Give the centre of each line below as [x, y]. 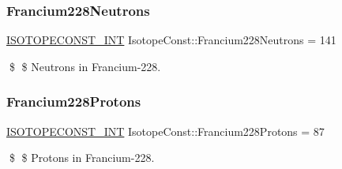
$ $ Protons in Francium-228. [82, 158]
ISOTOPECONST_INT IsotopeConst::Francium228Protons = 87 [165, 131]
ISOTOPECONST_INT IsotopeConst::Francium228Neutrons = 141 [171, 40]
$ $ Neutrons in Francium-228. [85, 66]
